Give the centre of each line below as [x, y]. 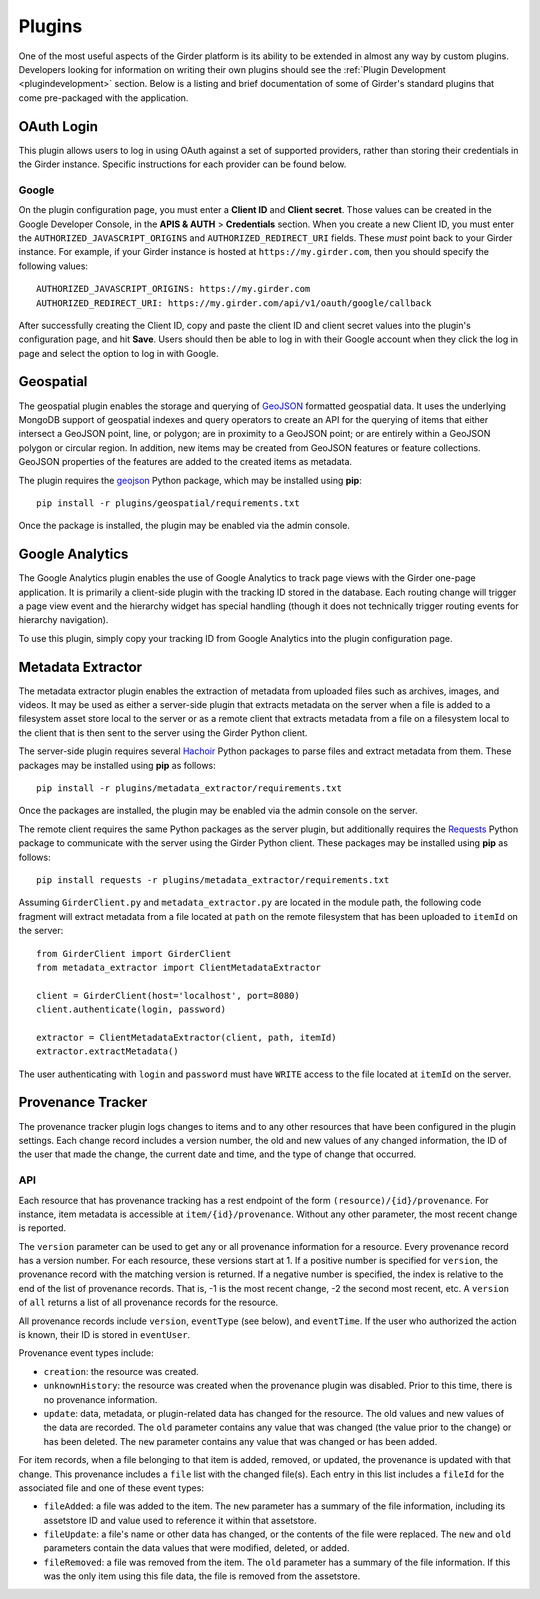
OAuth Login [58, 126]
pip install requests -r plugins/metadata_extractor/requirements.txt [213, 879]
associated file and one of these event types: [111, 1487]
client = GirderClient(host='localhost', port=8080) [168, 995]
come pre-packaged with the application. [103, 97]
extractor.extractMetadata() [107, 1051]
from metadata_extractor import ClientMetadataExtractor [179, 967]
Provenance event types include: [86, 1353]
